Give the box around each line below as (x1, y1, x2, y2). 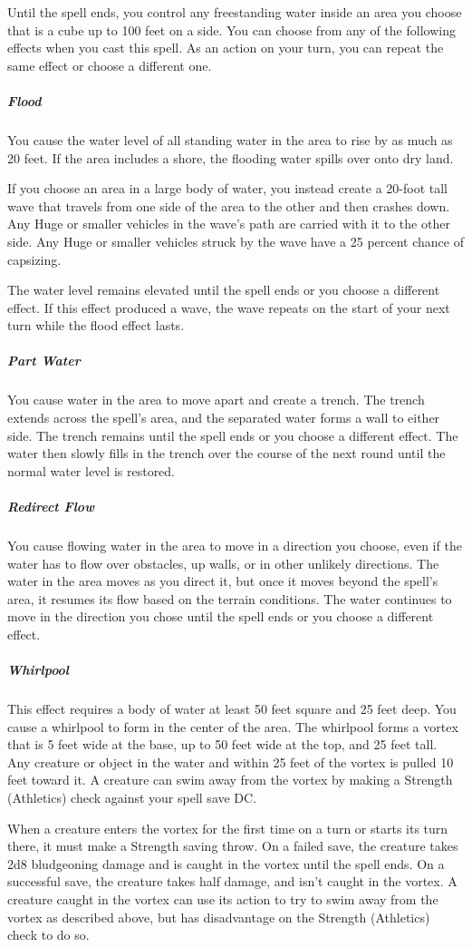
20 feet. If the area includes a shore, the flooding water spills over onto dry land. (7, 148, 454, 167)
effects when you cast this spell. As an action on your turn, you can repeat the (7, 38, 444, 57)
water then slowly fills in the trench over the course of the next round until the (7, 444, 446, 463)
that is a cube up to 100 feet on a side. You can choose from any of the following (7, 20, 456, 39)
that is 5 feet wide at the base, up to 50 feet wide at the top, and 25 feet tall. (7, 735, 438, 754)
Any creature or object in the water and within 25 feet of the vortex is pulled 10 (7, 752, 454, 771)
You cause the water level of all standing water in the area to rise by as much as (7, 130, 453, 149)
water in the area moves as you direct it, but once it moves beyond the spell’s (7, 571, 438, 591)
